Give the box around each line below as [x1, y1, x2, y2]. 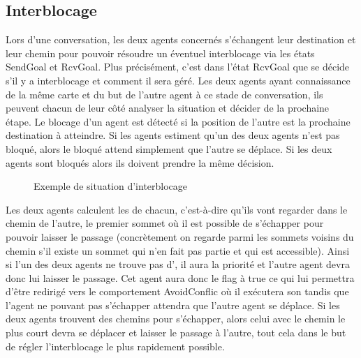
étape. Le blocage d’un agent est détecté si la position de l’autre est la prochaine [6, 114, 351, 128]
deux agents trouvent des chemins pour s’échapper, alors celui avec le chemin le [6, 311, 346, 326]
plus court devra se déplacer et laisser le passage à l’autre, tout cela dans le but [6, 325, 346, 340]
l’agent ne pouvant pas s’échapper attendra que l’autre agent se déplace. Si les [6, 297, 340, 312]
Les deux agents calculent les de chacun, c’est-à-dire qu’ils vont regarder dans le [6, 202, 348, 216]
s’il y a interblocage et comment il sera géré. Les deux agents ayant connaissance [6, 73, 351, 87]
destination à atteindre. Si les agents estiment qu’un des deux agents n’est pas [6, 128, 340, 142]
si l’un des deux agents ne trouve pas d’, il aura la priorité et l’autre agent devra [6, 257, 350, 271]
